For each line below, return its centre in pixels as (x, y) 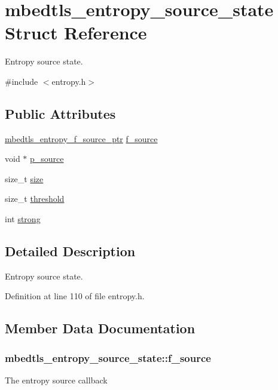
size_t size (24, 178)
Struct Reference (76, 33)
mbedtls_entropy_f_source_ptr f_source (81, 138)
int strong (23, 219)
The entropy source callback (56, 380)
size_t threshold (35, 199)
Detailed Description (70, 251)
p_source (47, 159)
